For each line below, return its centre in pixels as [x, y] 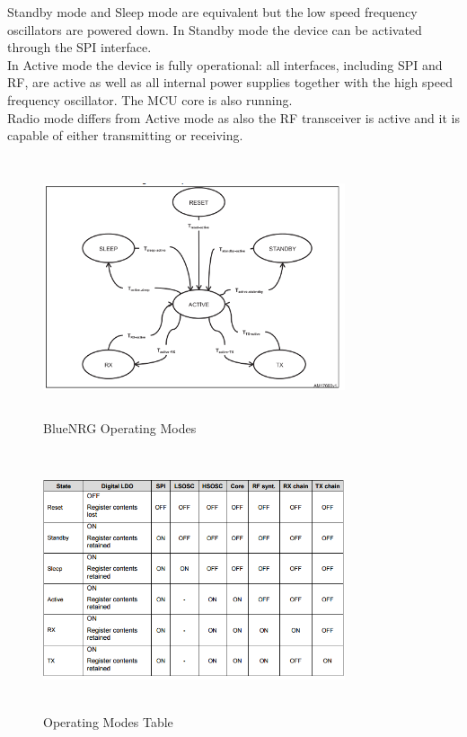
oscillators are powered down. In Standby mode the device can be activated [215, 29]
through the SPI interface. [79, 47]
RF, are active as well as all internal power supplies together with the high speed [230, 82]
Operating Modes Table [108, 721]
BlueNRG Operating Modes [120, 428]
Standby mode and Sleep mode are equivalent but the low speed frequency [212, 12]
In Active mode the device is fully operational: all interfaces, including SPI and [225, 64]
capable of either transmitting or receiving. [125, 135]
